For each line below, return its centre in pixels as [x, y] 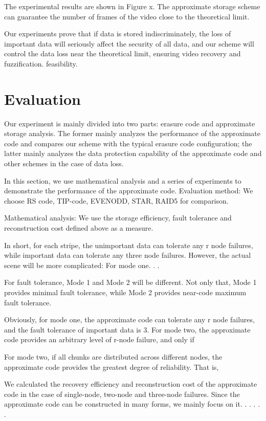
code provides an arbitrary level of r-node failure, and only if [99, 339]
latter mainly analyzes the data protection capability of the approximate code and [133, 153]
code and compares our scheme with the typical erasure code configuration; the [128, 143]
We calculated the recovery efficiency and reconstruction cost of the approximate [131, 384]
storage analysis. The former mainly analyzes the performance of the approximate [132, 133]
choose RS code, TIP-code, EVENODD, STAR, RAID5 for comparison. [116, 200]
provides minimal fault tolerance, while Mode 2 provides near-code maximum [125, 292]
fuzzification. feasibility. [41, 63]
